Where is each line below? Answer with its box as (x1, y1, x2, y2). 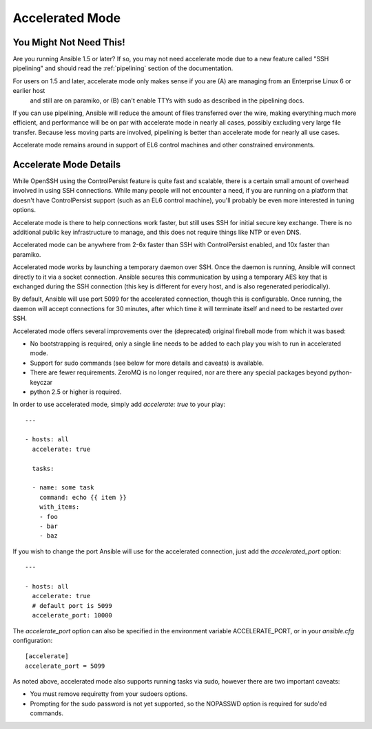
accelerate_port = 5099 (25, 662, 105, 670)
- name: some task (32, 484, 94, 492)
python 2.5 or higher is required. (30, 388, 122, 396)
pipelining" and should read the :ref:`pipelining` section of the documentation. (12, 64, 234, 72)
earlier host (12, 87, 45, 95)
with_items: (39, 503, 80, 511)
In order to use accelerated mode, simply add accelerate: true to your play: (12, 400, 226, 409)
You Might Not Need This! (12, 36, 125, 48)
